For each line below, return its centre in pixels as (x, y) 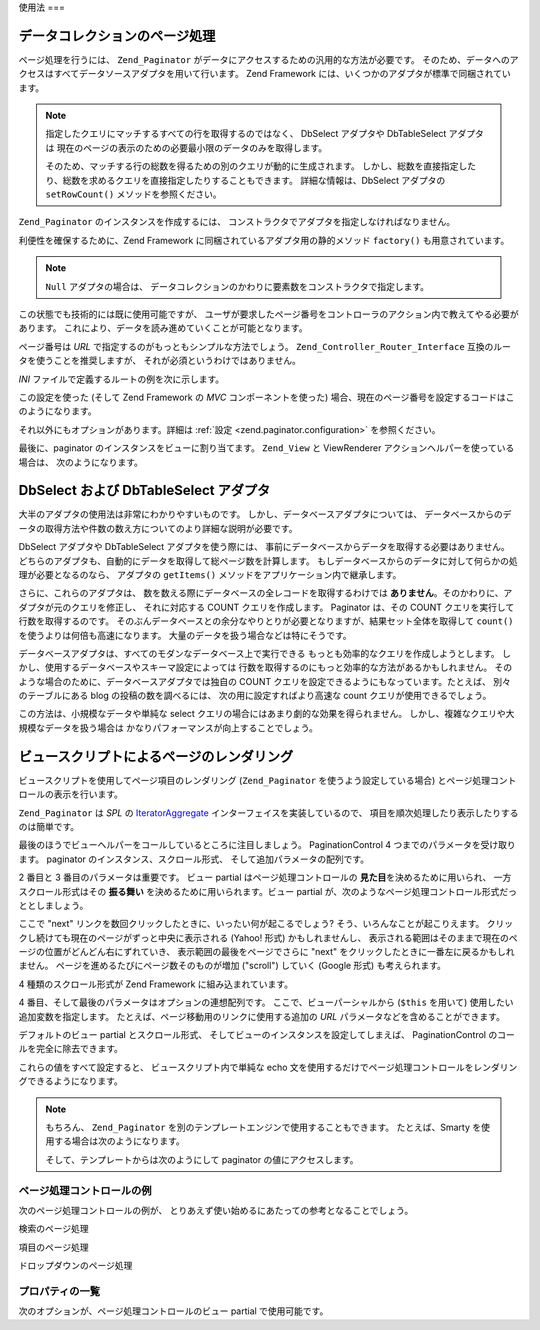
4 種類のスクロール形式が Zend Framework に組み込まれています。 (156, 984)
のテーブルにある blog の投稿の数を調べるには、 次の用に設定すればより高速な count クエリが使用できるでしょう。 (255, 696)
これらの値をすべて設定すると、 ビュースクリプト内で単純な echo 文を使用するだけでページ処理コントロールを (246, 1067)
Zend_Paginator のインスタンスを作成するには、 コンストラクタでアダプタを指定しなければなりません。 (237, 222)
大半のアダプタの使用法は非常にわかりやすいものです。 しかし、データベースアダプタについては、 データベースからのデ (265, 514)
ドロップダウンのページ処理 (75, 1266)
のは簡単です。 (49, 826)
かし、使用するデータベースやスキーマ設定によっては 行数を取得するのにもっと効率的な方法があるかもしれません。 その (265, 667)
